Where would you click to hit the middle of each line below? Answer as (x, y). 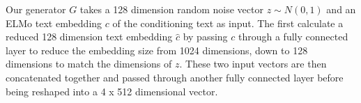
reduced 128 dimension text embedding (89, 37)
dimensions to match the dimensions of (89, 64)
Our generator (36, 9)
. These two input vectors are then (253, 64)
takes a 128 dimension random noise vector (171, 9)
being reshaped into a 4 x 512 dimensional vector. (112, 91)
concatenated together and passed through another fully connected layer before (175, 77)
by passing (205, 37)
